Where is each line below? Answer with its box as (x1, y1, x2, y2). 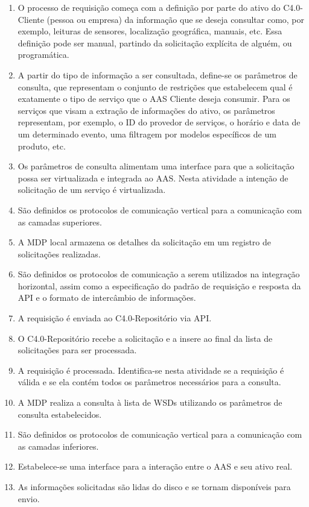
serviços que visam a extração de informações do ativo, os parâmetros (18, 104, 275, 116)
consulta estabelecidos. (18, 408, 102, 420)
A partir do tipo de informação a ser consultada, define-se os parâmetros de (18, 68, 298, 81)
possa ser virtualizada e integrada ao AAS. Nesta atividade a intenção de (18, 171, 288, 184)
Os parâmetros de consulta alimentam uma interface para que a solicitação (18, 160, 295, 172)
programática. (18, 48, 69, 61)
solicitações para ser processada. (18, 344, 137, 356)
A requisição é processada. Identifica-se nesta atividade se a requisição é (18, 364, 284, 376)
